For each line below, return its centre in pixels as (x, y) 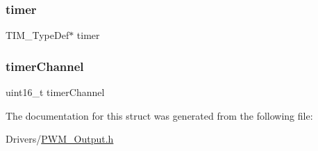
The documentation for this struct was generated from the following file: (159, 115)
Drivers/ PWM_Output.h (60, 139)
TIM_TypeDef (37, 35)
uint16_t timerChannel (55, 92)
